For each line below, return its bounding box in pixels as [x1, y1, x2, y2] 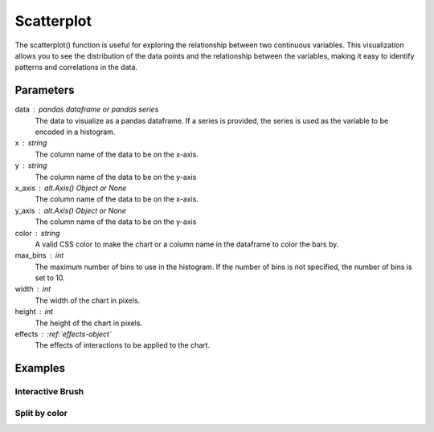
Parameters [14, 84, 75, 97]
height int [14, 307, 54, 316]
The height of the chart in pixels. [35, 318, 143, 328]
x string [14, 138, 47, 148]
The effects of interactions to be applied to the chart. [35, 340, 211, 350]
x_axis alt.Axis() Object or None [14, 183, 127, 193]
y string [14, 161, 47, 170]
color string [14, 228, 60, 238]
